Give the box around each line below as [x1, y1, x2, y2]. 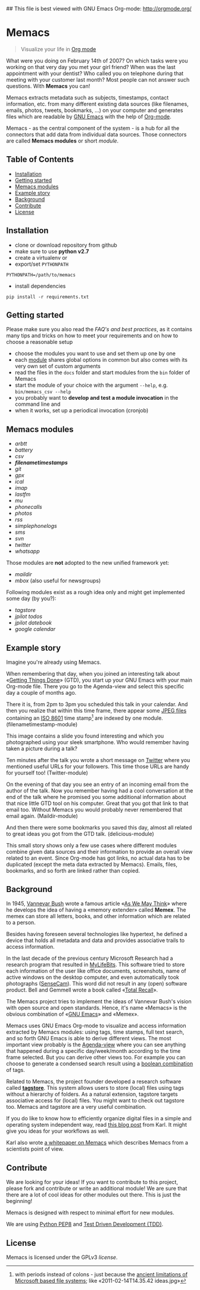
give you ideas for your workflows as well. [6, 1127, 110, 1134]
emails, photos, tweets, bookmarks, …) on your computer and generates [6, 107, 183, 114]
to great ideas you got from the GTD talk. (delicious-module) [6, 830, 155, 837]
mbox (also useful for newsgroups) [14, 577, 101, 585]
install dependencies [14, 282, 66, 290]
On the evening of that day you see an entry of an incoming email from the [6, 781, 189, 788]
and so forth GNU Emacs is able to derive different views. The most [6, 1035, 171, 1042]
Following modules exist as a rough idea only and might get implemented [6, 589, 185, 596]
